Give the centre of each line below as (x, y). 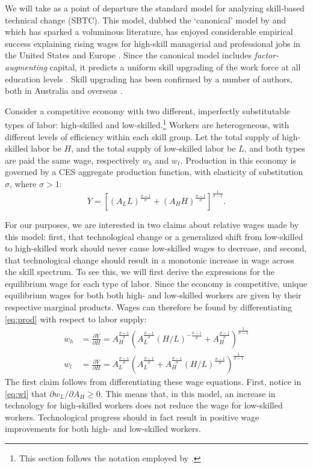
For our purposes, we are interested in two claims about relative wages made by (152, 224)
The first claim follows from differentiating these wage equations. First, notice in (153, 382)
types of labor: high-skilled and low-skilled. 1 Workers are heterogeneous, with (147, 124)
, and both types (274, 148)
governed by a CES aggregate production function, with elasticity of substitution (154, 172)
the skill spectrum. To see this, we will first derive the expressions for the (140, 272)
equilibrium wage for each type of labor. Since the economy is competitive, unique (156, 283)
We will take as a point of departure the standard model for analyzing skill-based (155, 8)
